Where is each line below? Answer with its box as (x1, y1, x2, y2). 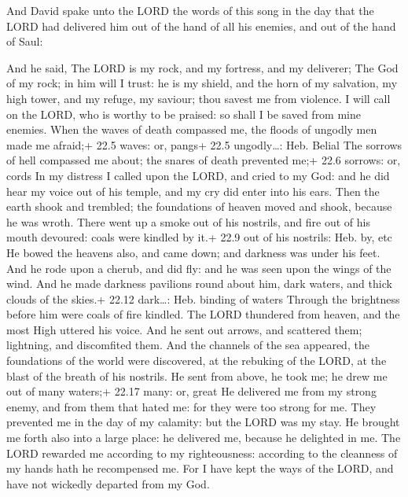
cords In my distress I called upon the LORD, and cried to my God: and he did (6, 167, 390, 183)
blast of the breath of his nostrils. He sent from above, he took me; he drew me (6, 367, 388, 384)
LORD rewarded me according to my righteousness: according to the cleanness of (6, 444, 398, 461)
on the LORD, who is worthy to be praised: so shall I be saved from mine (6, 105, 361, 122)
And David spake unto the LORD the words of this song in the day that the (6, 2, 374, 18)
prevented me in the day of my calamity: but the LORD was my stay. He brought (6, 414, 400, 430)
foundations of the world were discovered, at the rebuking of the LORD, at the (6, 352, 387, 369)
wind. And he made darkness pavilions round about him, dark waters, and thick (6, 275, 392, 292)
